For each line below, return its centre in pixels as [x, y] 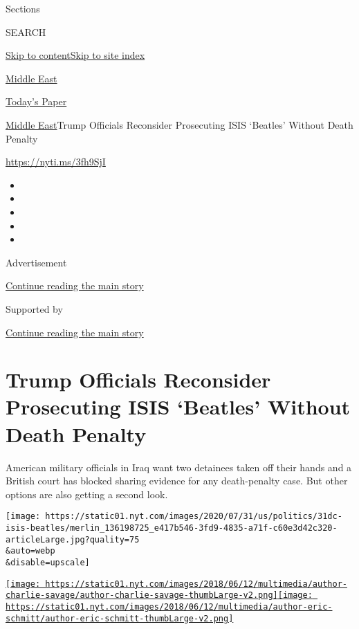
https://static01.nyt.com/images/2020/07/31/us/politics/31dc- [194, 517]
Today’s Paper [36, 101]
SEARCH [26, 31]
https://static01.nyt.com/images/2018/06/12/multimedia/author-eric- [169, 607]
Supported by [34, 308]
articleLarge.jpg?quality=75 [73, 539]
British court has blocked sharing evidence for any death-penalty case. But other [177, 481]
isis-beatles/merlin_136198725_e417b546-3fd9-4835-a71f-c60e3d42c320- [172, 528]
